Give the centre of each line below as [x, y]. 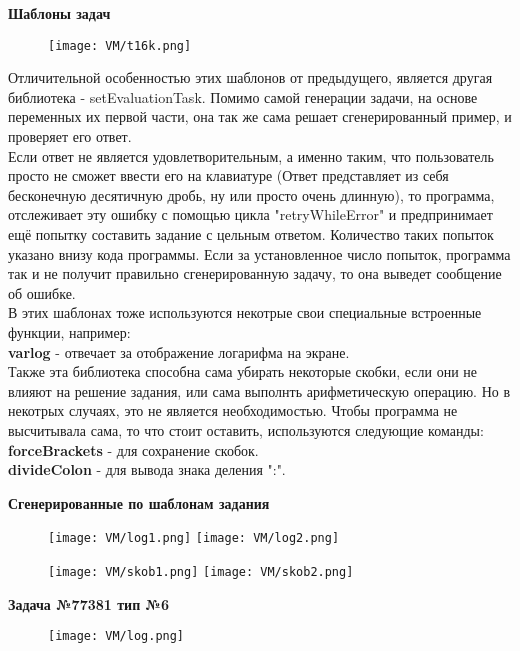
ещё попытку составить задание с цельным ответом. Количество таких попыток [251, 234]
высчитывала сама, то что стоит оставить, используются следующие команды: [246, 429]
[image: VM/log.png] [116, 636]
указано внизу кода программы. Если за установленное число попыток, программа [259, 253]
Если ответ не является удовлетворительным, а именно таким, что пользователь [251, 155]
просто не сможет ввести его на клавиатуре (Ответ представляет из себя [228, 175]
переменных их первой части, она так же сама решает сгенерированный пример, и [260, 116]
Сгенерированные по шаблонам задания [139, 502]
